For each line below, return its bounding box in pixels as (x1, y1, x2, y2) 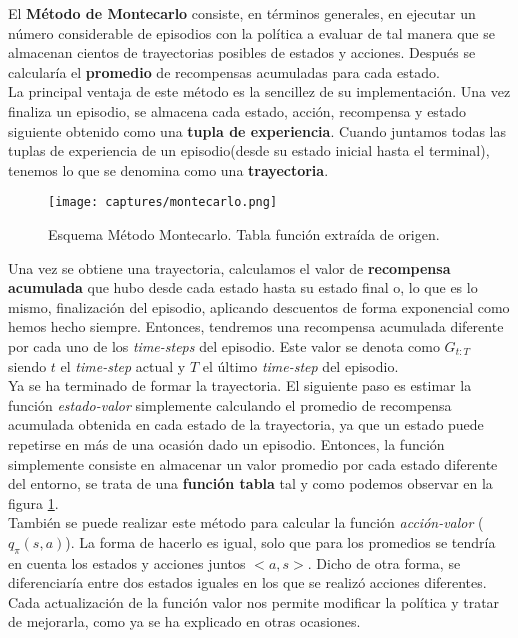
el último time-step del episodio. (202, 355, 399, 376)
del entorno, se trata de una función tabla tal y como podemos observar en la (8, 473, 493, 494)
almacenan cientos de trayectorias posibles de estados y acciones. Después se (8, 42, 476, 63)
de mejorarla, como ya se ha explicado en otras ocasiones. (8, 611, 361, 632)
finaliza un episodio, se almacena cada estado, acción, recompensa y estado (8, 100, 467, 121)
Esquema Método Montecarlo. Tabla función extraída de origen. (48, 224, 440, 244)
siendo (8, 355, 47, 376)
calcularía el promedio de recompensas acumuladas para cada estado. (8, 61, 440, 82)
